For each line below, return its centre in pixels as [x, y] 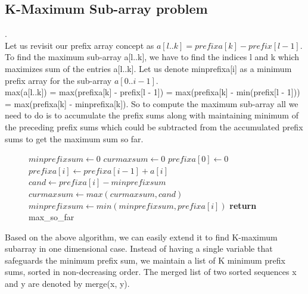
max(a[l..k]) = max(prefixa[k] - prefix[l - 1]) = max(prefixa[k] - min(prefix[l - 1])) [153, 92]
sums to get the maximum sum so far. [74, 138]
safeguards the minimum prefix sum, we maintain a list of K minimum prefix [145, 260]
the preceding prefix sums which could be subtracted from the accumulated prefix [154, 126]
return [243, 205]
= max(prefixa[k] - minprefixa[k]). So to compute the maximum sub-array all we [152, 103]
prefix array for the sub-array [58, 80]
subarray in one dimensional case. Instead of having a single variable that [139, 248]
